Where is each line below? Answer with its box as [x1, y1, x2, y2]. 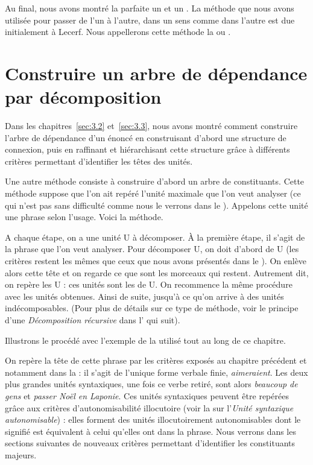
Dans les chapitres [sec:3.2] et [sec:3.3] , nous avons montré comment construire [5, 119, 298, 132]
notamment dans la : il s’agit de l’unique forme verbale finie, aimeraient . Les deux [5, 365, 308, 378]
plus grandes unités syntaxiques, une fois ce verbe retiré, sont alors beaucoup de [5, 378, 298, 390]
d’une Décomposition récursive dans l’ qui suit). [5, 314, 180, 326]
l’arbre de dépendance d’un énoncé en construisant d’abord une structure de [5, 131, 286, 144]
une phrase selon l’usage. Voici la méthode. [5, 210, 163, 223]
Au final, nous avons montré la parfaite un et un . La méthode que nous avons [5, 2, 294, 14]
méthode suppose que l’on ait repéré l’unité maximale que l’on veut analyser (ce [5, 187, 301, 200]
